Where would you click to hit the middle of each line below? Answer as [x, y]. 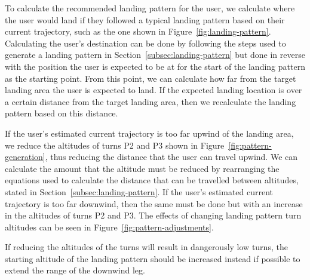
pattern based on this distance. [62, 113]
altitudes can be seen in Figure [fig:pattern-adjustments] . [109, 227]
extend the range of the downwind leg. [75, 270]
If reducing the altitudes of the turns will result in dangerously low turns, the [146, 247]
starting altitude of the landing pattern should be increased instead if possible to [153, 258]
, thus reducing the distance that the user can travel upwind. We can [171, 157]
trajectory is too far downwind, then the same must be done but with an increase [154, 203]
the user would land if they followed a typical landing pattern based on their [145, 19]
